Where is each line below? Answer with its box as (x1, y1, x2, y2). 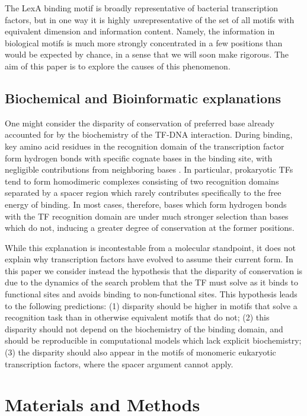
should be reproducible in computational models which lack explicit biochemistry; (5, 334, 302, 347)
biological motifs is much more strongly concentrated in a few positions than (5, 36, 283, 49)
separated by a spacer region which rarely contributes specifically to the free (5, 186, 282, 199)
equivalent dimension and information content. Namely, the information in (5, 25, 275, 37)
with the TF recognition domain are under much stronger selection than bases (5, 209, 289, 222)
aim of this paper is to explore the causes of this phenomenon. (5, 59, 231, 72)
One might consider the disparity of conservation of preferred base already (5, 116, 274, 129)
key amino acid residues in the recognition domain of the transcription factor (5, 139, 284, 152)
